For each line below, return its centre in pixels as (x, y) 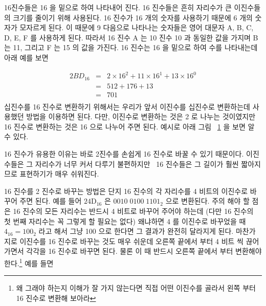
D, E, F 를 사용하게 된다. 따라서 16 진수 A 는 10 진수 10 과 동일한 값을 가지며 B (131, 37)
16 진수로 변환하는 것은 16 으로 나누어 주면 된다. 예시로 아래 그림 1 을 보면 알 (129, 126)
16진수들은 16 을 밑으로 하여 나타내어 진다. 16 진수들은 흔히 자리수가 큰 (118, 7)
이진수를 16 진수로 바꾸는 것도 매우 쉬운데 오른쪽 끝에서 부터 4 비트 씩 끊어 (139, 241)
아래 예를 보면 (26, 57)
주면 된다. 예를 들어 (51, 201)
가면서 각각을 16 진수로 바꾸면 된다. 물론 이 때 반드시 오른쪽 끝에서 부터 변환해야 (133, 251)
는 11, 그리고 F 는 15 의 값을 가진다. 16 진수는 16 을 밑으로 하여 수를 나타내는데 (131, 47)
